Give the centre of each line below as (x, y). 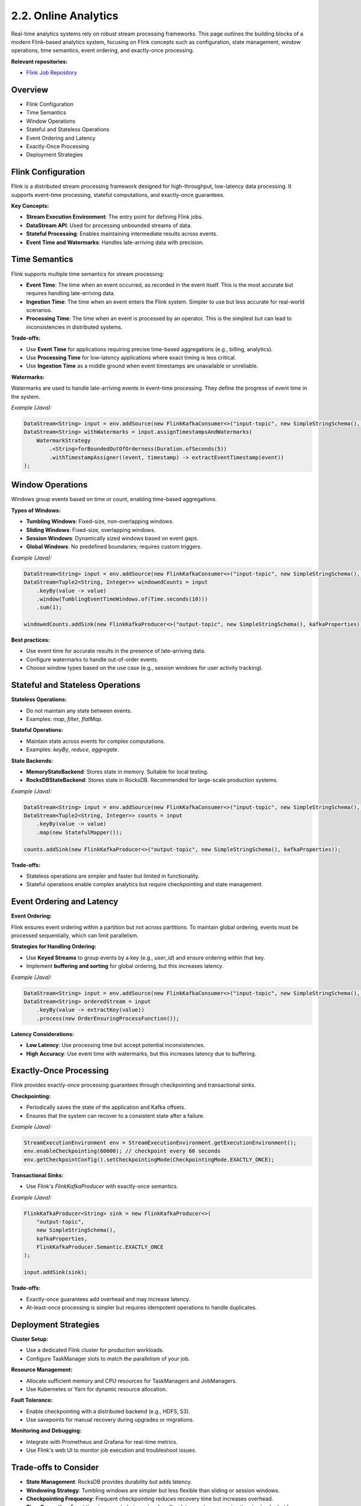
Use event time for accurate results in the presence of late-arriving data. (116, 651)
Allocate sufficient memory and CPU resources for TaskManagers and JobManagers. (131, 1381)
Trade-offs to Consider (55, 1468)
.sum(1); (49, 608)
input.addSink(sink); (56, 1272)
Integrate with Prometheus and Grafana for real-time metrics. (102, 1442)
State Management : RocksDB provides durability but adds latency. (109, 1482)
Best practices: (31, 640)
